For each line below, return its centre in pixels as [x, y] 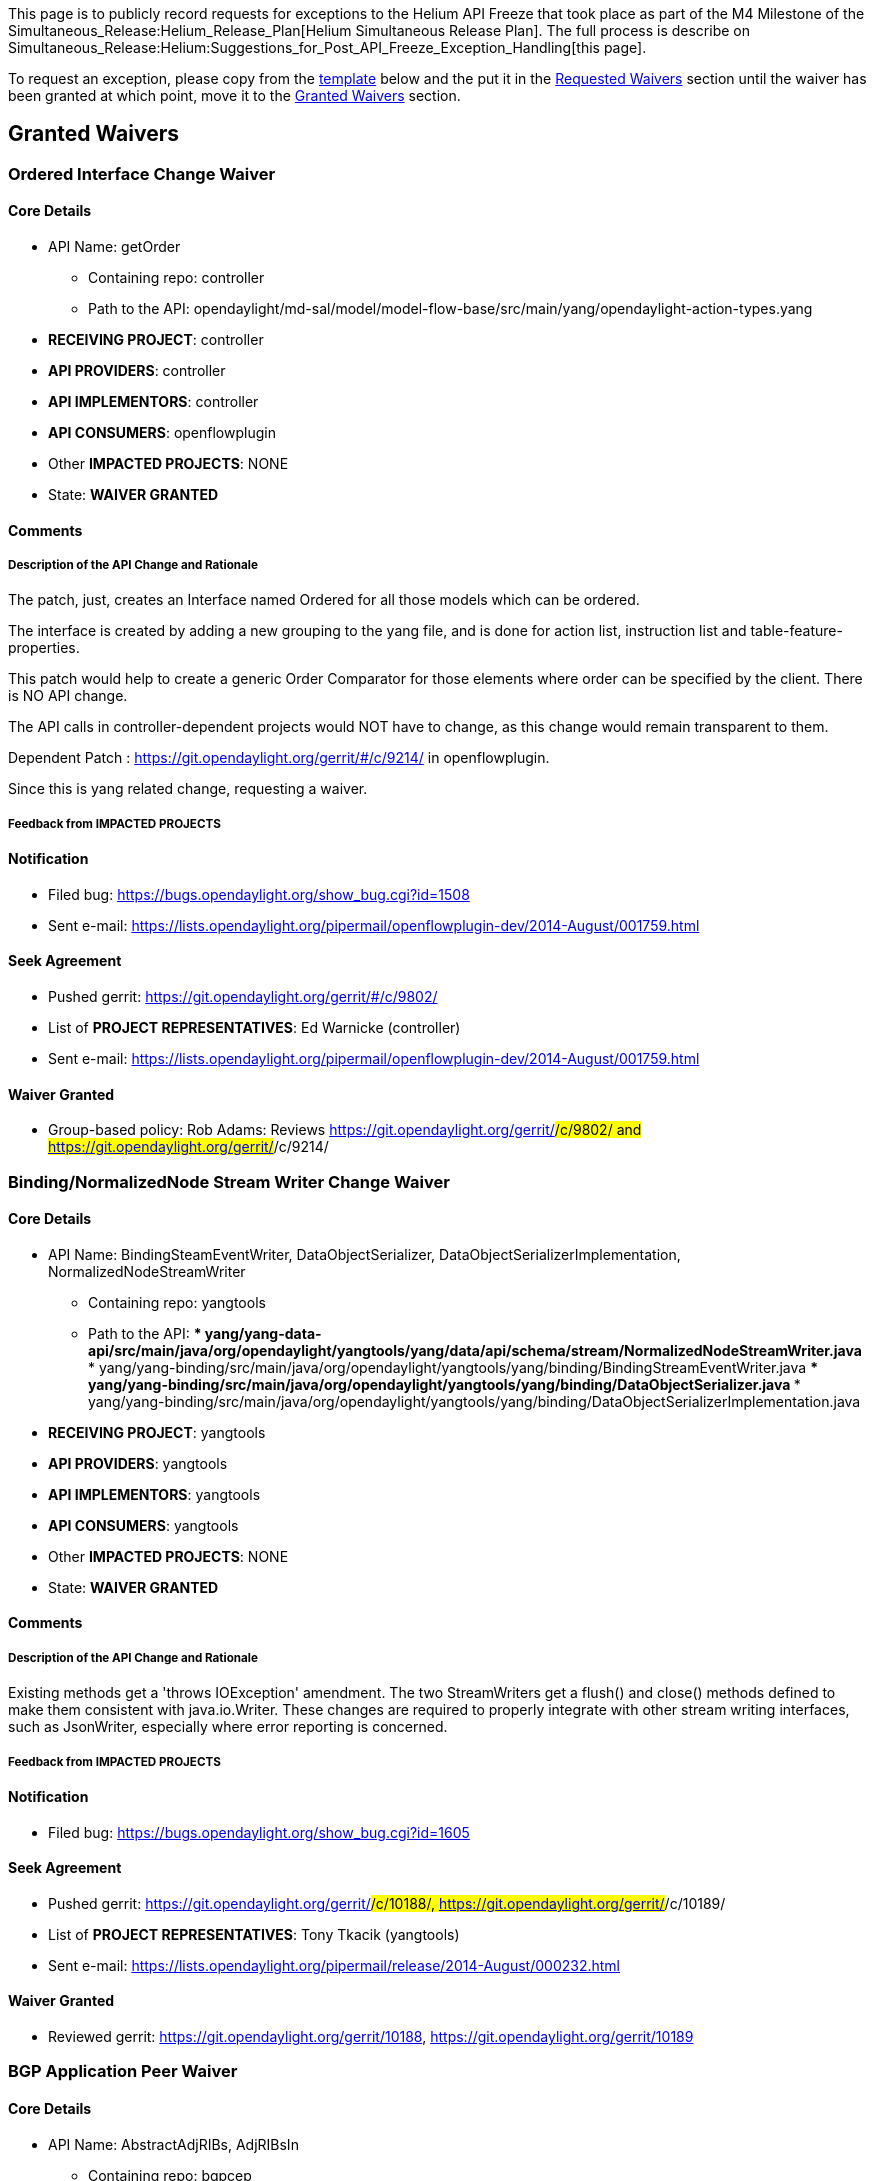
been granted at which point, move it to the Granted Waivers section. [234, 95]
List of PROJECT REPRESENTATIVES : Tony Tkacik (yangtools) [254, 1934]
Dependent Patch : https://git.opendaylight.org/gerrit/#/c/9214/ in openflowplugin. [279, 758]
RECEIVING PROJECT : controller [156, 340]
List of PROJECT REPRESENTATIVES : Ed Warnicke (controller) [254, 1028]
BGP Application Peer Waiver [123, 2071]
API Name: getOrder [114, 247]
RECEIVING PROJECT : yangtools [157, 1432]
